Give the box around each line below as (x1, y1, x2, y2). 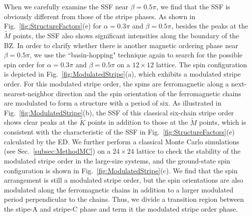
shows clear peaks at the (4, 117, 78, 127)
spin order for (4, 59, 45, 69)
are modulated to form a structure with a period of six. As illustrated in (4, 98, 222, 108)
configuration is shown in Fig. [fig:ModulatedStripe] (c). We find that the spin (4, 165, 238, 175)
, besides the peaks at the (171, 21, 248, 31)
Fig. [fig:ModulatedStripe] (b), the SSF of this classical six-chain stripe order (4, 107, 234, 117)
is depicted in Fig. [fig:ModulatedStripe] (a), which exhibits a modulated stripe (4, 69, 241, 79)
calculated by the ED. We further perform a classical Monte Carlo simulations (4, 136, 239, 146)
